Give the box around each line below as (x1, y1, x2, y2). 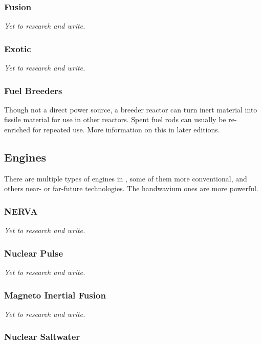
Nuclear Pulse (4, 246, 63, 259)
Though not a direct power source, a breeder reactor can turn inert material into (4, 104, 257, 114)
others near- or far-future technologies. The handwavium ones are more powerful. (4, 183, 258, 194)
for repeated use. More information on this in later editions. (32, 124, 220, 135)
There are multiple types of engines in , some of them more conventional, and (4, 173, 247, 184)
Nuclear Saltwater (4, 330, 80, 343)
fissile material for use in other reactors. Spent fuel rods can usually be (4, 114, 226, 125)
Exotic (4, 42, 31, 55)
